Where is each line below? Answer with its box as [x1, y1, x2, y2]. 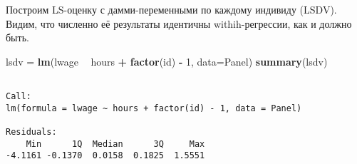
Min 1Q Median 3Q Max [26, 138, 205, 149]
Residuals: [6, 127, 57, 137]
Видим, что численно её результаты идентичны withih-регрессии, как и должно [6, 16, 352, 31]
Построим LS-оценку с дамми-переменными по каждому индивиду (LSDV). [6, 2, 337, 16]
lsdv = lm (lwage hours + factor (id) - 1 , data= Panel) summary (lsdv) [6, 53, 328, 68]
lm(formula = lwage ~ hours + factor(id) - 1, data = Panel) [6, 103, 302, 113]
